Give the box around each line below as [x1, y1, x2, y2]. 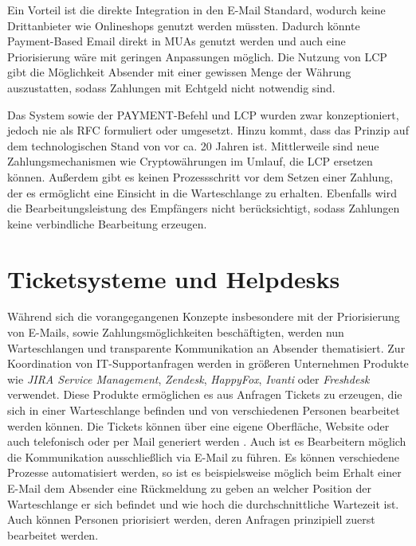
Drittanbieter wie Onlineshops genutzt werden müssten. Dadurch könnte [7, 17, 360, 33]
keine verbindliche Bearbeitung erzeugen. [7, 215, 207, 232]
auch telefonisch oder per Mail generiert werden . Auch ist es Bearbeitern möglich [7, 433, 406, 450]
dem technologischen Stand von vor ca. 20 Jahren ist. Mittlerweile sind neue [7, 137, 379, 154]
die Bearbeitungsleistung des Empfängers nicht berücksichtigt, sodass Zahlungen [7, 200, 400, 216]
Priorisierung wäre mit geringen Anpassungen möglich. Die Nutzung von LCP [7, 48, 387, 64]
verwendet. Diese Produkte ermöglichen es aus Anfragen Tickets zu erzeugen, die [7, 386, 402, 403]
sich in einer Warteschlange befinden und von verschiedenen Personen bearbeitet [7, 402, 400, 418]
